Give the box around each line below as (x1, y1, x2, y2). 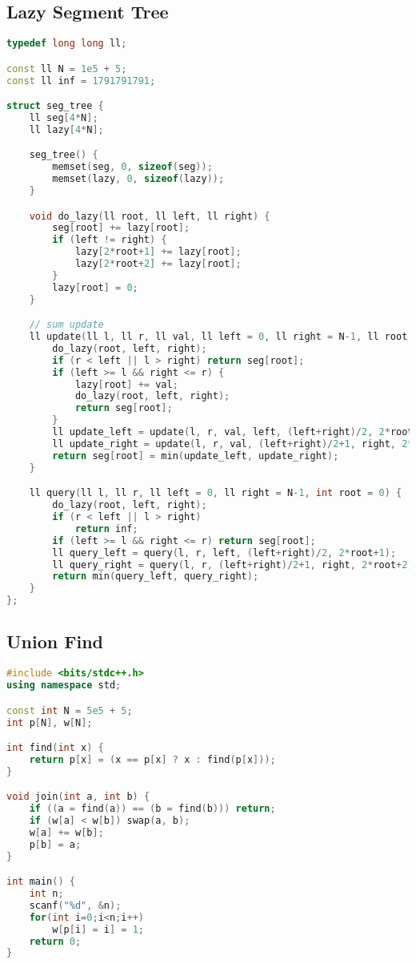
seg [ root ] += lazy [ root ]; (52, 222, 190, 234)
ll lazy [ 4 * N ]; (29, 123, 104, 135)
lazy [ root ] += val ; (74, 378, 178, 390)
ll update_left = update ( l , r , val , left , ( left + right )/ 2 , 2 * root (52, 426, 414, 438)
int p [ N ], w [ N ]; (6, 716, 93, 728)
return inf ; (74, 522, 138, 534)
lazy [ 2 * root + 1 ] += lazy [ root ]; (74, 246, 242, 258)
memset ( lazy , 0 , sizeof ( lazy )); (52, 173, 225, 185)
